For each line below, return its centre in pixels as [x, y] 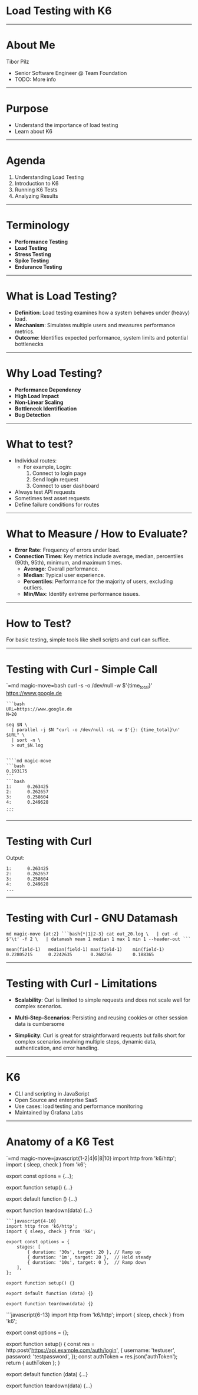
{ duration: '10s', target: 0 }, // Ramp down [87, 1262]
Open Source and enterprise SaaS [56, 1100]
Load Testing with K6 [59, 11]
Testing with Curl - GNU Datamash [92, 918]
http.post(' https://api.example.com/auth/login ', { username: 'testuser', [91, 1350]
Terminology [38, 225]
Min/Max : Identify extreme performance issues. [82, 594]
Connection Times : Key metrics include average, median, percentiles [99, 556]
